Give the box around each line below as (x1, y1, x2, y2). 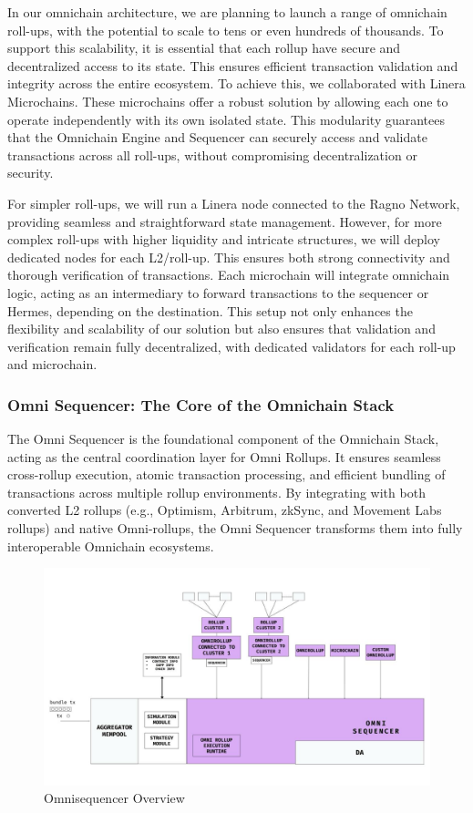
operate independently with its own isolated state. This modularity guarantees (7, 109, 446, 129)
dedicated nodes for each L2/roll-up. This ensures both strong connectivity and (7, 247, 450, 266)
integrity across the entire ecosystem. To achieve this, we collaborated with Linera (7, 74, 466, 93)
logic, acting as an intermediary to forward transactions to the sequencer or (7, 283, 429, 302)
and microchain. (7, 355, 98, 374)
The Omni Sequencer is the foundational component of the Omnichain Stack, (7, 429, 439, 448)
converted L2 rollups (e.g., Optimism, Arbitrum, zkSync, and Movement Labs (7, 500, 442, 520)
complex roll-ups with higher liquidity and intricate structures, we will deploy (7, 230, 440, 249)
